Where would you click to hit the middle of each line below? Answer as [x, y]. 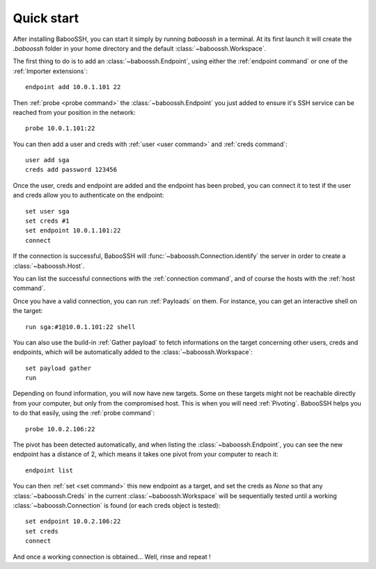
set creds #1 [47, 221]
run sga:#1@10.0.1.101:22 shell [80, 327]
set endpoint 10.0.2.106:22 [73, 521]
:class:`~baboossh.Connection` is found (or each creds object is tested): [117, 505]
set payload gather [58, 368]
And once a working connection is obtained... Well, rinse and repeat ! [112, 556]
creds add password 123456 [71, 170]
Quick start [46, 18]
